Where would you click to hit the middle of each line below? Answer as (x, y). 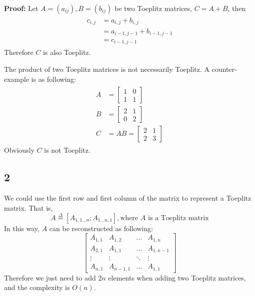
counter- (224, 69)
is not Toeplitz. (67, 150)
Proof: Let (21, 8)
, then (237, 8)
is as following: (54, 79)
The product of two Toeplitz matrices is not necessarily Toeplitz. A (107, 69)
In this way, (22, 228)
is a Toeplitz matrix (178, 218)
